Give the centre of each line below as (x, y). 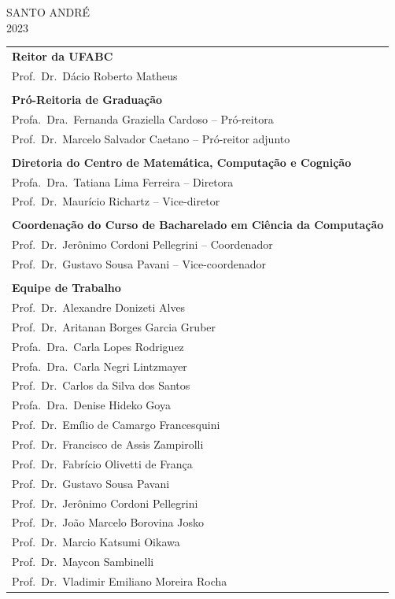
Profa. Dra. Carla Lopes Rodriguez (98, 346)
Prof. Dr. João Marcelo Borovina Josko (108, 522)
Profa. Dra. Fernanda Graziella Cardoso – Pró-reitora (143, 118)
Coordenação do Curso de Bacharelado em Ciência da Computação (198, 225)
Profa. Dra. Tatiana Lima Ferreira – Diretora (123, 181)
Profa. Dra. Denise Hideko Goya (91, 405)
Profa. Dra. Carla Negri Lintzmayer (100, 366)
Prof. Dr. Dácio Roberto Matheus (95, 75)
